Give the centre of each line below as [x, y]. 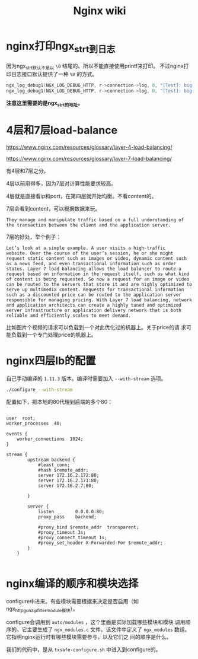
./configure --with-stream [39, 390]
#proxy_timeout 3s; [62, 532]
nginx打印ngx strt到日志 [61, 47]
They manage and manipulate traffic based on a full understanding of [95, 220]
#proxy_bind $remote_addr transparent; [88, 527]
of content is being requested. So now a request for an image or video [98, 279]
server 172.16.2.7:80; [66, 486]
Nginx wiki [100, 11]
